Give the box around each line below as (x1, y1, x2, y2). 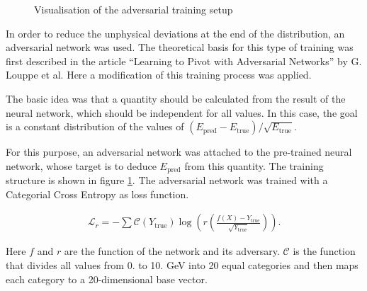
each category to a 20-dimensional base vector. (6, 271, 208, 286)
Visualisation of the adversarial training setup (34, 2, 233, 16)
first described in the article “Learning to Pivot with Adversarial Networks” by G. (6, 53, 362, 68)
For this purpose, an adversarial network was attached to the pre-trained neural (6, 144, 352, 159)
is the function (293, 244, 356, 258)
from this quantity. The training (184, 158, 324, 173)
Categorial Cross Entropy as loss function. (6, 186, 189, 201)
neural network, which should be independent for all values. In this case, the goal (6, 105, 358, 120)
